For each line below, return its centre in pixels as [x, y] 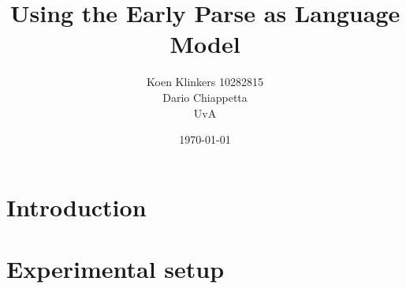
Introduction [76, 206]
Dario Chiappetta [205, 97]
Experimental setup [115, 269]
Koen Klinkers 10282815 [205, 82]
